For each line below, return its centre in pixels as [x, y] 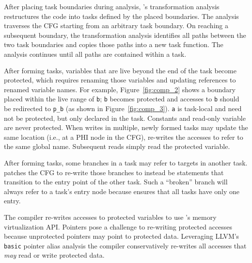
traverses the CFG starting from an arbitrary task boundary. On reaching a [116, 25]
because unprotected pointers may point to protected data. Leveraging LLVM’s [122, 236]
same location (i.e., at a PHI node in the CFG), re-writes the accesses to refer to [124, 137]
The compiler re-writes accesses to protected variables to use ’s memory [110, 217]
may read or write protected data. [54, 255]
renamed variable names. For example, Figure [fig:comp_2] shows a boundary [120, 89]
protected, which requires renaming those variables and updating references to [120, 80]
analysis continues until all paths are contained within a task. [95, 54]
